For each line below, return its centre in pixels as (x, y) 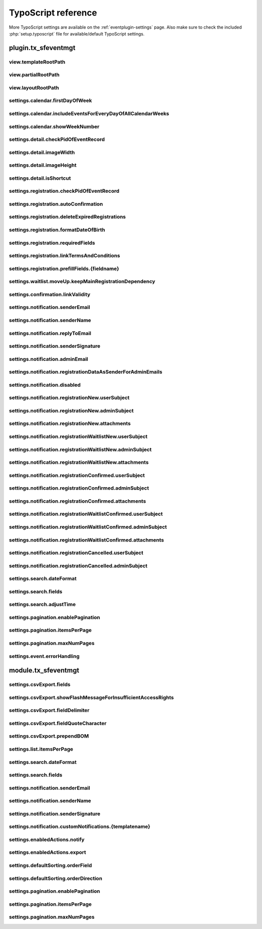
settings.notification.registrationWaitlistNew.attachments (79, 462)
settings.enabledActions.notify (47, 839)
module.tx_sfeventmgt (44, 670)
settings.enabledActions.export (48, 852)
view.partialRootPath (34, 75)
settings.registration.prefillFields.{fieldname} (64, 269)
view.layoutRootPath (34, 87)
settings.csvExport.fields (40, 685)
